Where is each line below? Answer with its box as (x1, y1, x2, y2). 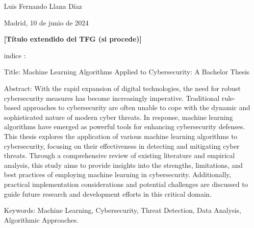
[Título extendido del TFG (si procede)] (4, 34, 142, 44)
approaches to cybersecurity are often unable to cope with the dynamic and (23, 102, 251, 113)
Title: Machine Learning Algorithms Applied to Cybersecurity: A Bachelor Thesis (4, 67, 250, 77)
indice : (4, 50, 26, 60)
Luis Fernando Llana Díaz (4, 1, 82, 11)
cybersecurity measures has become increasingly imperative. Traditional (4, 92, 220, 103)
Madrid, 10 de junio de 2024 (4, 17, 89, 27)
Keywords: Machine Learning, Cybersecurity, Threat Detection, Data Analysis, (4, 205, 241, 215)
